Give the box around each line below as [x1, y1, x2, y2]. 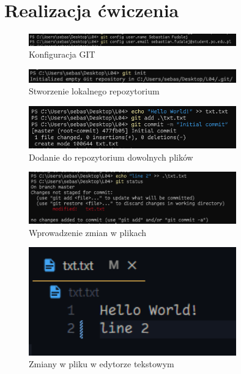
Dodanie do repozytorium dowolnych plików [29, 150, 193, 163]
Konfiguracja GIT [29, 48, 95, 61]
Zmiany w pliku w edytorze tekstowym [29, 357, 174, 370]
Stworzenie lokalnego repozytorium [29, 85, 160, 97]
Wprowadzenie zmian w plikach [29, 226, 147, 239]
